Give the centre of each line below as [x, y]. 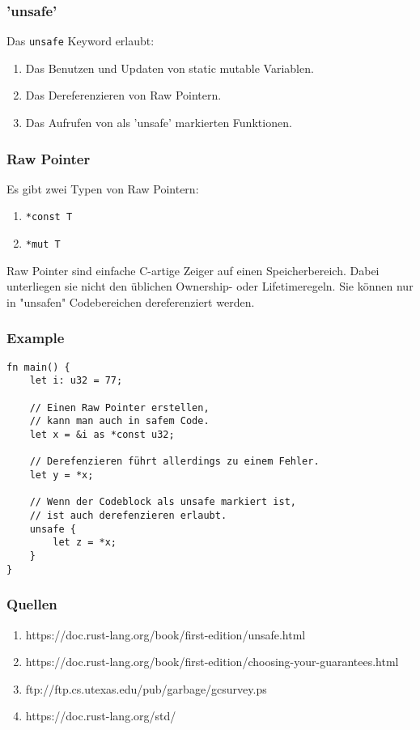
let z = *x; [85, 543]
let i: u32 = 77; [76, 381]
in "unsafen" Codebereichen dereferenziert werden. [131, 301]
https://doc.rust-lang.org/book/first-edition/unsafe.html [165, 634]
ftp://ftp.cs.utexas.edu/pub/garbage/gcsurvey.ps [146, 688]
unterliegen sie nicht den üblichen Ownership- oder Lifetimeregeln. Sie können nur [210, 286]
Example [36, 338]
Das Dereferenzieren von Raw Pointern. [123, 95]
